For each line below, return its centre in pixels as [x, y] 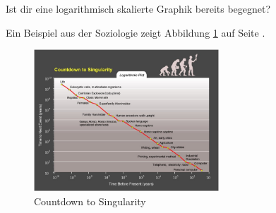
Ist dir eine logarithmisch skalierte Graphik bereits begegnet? [138, 8]
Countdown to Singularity [90, 201]
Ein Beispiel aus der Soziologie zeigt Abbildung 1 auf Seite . [136, 32]
